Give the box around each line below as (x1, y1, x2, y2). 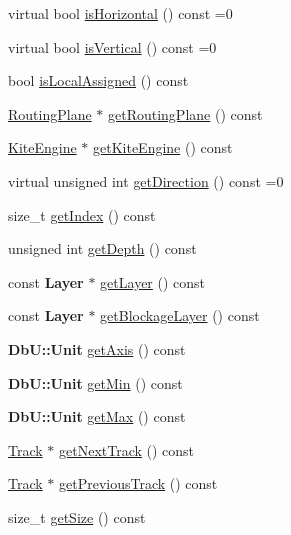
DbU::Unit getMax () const (8, 406, 186, 427)
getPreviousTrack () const (59, 473, 218, 494)
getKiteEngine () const (93, 137, 233, 158)
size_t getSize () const (8, 506, 146, 527)
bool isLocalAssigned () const (8, 70, 189, 91)
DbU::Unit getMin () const (8, 372, 183, 393)
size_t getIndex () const (8, 204, 156, 225)
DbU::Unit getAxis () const (8, 338, 186, 359)
